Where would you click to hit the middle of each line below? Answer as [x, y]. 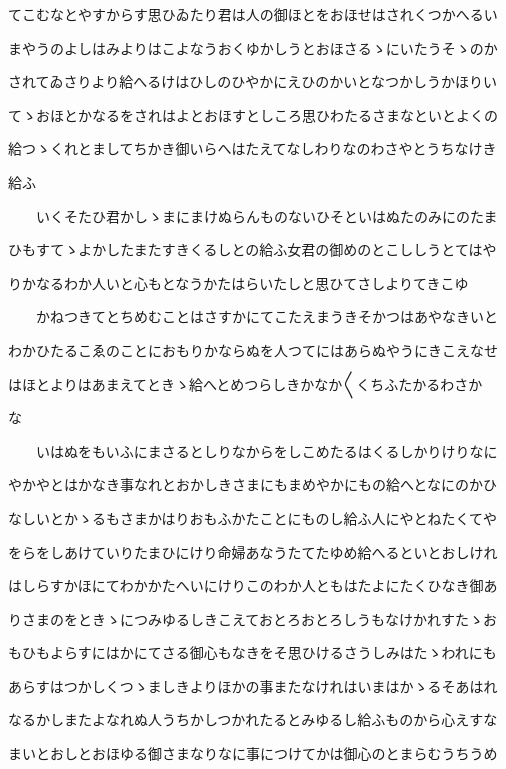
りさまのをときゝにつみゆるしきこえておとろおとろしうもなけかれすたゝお [252, 618]
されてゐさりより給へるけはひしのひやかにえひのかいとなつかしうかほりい [252, 81]
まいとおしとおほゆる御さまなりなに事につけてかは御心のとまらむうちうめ [253, 753]
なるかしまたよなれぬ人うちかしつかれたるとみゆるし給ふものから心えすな [253, 719]
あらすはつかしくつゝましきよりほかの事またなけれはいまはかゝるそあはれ [253, 685]
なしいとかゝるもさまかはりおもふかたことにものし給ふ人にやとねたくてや [253, 517]
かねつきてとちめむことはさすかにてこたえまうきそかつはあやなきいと [266, 316]
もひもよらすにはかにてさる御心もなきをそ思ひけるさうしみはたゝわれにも [252, 652]
